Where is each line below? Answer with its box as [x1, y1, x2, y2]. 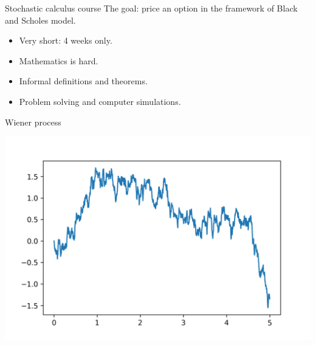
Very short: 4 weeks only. [19, 34, 112, 47]
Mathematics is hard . [19, 54, 98, 67]
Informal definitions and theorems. [19, 75, 148, 87]
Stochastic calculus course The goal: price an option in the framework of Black [5, 2, 298, 14]
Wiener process [5, 115, 61, 128]
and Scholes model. [5, 13, 76, 26]
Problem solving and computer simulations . [19, 95, 181, 107]
